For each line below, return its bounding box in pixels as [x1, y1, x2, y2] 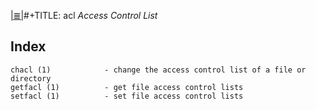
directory [10, 73, 52, 84]
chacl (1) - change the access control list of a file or [10, 65, 307, 75]
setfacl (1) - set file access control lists [10, 91, 244, 101]
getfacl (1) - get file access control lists [10, 82, 244, 92]
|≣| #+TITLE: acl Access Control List [10, 10, 158, 21]
